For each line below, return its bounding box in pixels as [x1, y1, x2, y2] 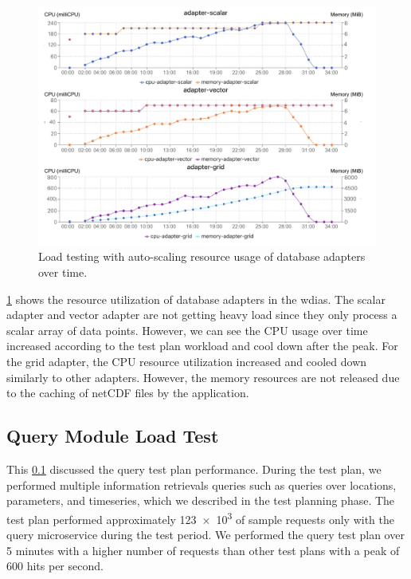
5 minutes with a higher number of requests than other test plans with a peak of [6, 542, 400, 558]
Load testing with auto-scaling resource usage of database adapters [38, 248, 366, 265]
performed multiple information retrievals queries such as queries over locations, [6, 476, 397, 493]
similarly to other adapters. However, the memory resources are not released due [6, 368, 400, 385]
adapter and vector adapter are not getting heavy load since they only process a [6, 306, 397, 323]
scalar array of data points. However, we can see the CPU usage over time [6, 321, 368, 338]
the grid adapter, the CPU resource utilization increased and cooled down [6, 353, 367, 369]
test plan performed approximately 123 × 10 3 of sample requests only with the [6, 508, 394, 527]
